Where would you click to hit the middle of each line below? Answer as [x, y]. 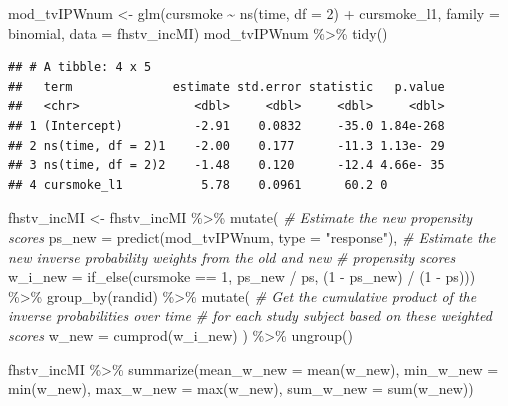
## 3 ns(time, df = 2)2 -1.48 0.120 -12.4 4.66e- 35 [226, 165]
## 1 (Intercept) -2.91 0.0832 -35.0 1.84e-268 [226, 125]
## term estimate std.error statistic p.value [226, 86]
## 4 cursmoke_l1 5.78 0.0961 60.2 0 [198, 184]
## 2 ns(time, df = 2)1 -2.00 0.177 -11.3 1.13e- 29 [226, 145]
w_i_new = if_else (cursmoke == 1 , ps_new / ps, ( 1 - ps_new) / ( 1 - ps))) [242, 276]
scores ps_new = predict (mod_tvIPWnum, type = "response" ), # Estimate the [252, 236]
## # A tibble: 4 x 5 [80, 67]
